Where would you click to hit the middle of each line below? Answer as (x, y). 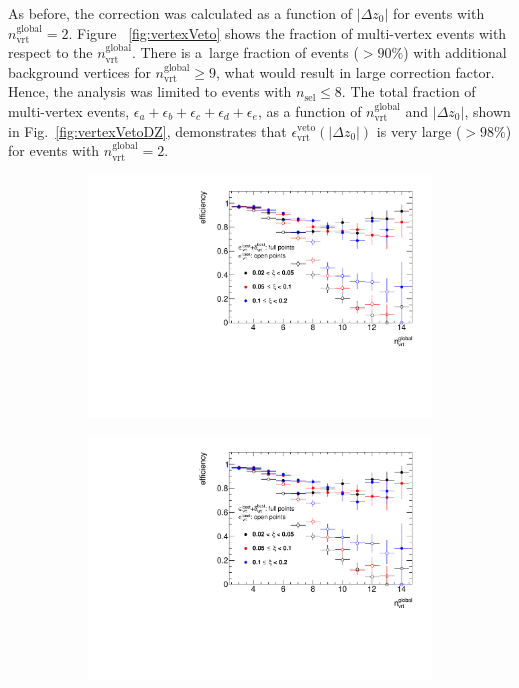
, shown (487, 110)
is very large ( (419, 130)
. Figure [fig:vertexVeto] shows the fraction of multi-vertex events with (287, 32)
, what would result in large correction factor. (355, 71)
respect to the (50, 52)
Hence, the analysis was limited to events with (150, 91)
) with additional (455, 52)
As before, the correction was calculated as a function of (180, 13)
